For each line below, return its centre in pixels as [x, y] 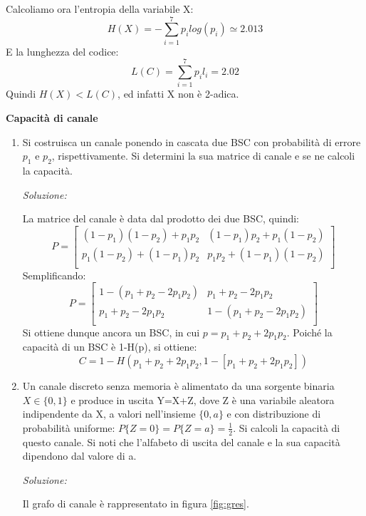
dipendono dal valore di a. [79, 456]
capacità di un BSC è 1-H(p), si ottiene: [110, 347]
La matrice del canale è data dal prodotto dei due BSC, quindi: [161, 218]
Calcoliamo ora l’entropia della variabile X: [100, 9]
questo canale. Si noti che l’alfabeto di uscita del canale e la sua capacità [181, 442]
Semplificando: [54, 275]
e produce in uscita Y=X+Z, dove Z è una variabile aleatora [203, 399]
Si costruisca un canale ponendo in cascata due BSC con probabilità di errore [192, 141]
